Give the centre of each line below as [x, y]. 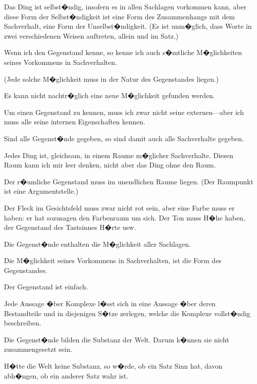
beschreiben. [23, 323]
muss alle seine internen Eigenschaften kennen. [75, 122]
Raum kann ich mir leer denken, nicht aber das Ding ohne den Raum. [110, 165]
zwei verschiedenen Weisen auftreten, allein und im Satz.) [91, 35]
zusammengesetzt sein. [38, 349]
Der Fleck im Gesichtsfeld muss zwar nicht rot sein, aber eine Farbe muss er [119, 207]
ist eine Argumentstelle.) [41, 191]
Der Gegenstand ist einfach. [46, 287]
